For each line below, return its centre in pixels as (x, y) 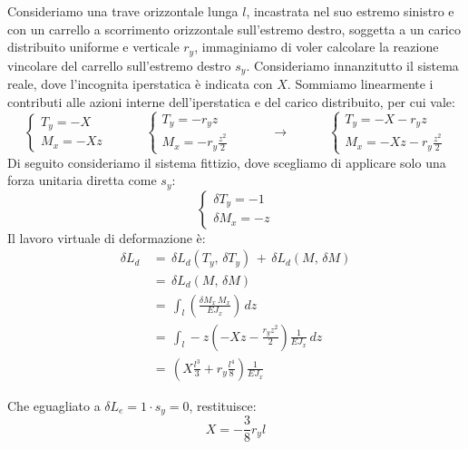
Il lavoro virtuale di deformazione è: (107, 237)
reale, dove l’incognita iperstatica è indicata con (140, 84)
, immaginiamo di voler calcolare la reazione (317, 47)
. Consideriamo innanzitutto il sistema (352, 65)
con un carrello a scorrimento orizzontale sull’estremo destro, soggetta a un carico (234, 29)
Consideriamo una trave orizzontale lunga (123, 11)
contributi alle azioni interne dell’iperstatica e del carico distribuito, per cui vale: (231, 101)
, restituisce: (223, 405)
